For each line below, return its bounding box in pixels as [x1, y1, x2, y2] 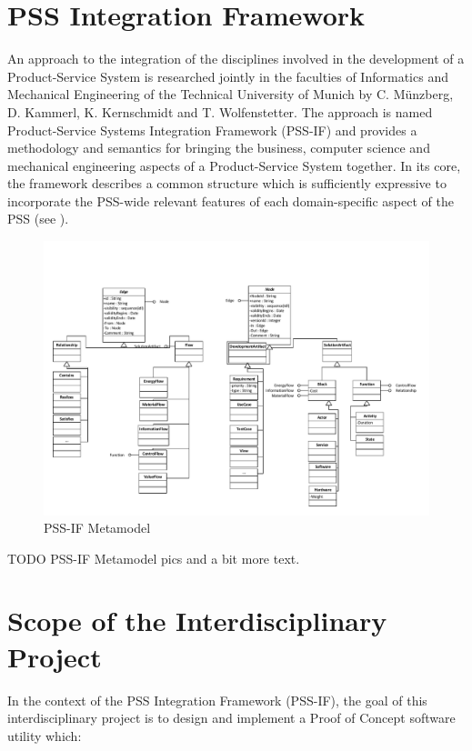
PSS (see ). [7, 209, 69, 228]
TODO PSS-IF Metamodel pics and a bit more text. [7, 548, 300, 567]
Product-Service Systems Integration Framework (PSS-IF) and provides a [7, 120, 417, 139]
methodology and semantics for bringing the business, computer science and [7, 138, 430, 157]
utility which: [7, 726, 82, 745]
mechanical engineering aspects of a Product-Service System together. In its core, [7, 155, 461, 175]
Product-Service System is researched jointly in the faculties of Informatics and [7, 66, 448, 85]
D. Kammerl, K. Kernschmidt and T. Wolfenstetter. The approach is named [7, 102, 433, 121]
